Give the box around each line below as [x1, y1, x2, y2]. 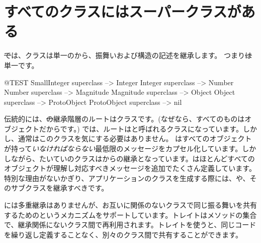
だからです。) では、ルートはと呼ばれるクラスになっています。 [39, 123, 243, 134]
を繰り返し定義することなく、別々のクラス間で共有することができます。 [4, 229, 242, 239]
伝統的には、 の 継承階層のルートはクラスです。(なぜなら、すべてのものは [4, 113, 245, 124]
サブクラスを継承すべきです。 [11, 183, 109, 193]
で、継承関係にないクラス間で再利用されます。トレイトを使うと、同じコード [4, 219, 256, 230]
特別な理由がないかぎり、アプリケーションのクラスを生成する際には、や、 [4, 172, 250, 183]
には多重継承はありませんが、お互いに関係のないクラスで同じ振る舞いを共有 [4, 200, 257, 210]
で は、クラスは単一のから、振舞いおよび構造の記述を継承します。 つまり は [4, 50, 252, 60]
